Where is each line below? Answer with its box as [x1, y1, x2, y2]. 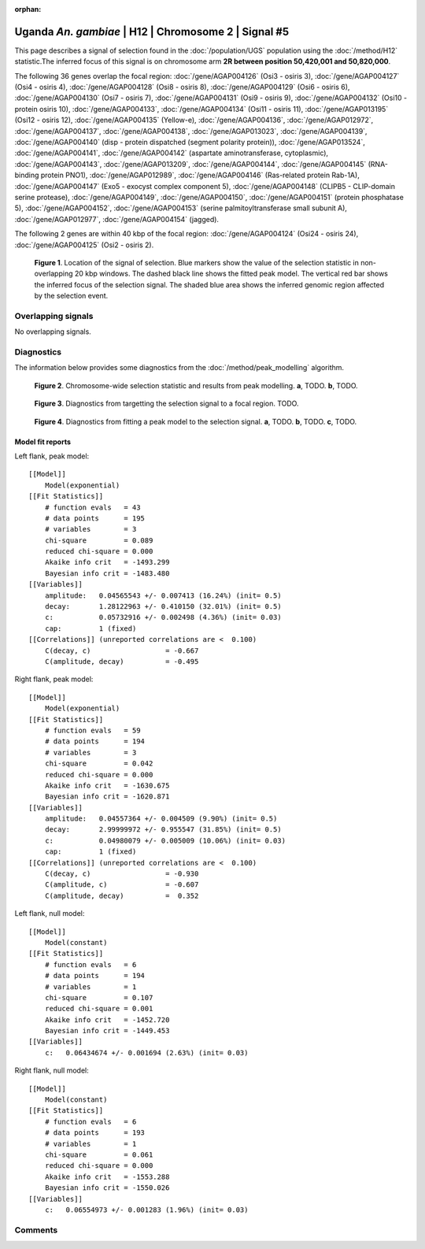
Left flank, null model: [14, 909, 85, 918]
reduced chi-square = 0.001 [44, 1004, 153, 1014]
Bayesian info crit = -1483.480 [44, 569, 170, 578]
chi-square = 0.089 [44, 536, 153, 545]
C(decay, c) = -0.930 [44, 869, 199, 878]
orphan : [14, 5, 42, 13]
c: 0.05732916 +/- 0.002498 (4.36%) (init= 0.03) [44, 613, 283, 622]
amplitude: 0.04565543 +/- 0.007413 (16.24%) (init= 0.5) [44, 591, 283, 600]
